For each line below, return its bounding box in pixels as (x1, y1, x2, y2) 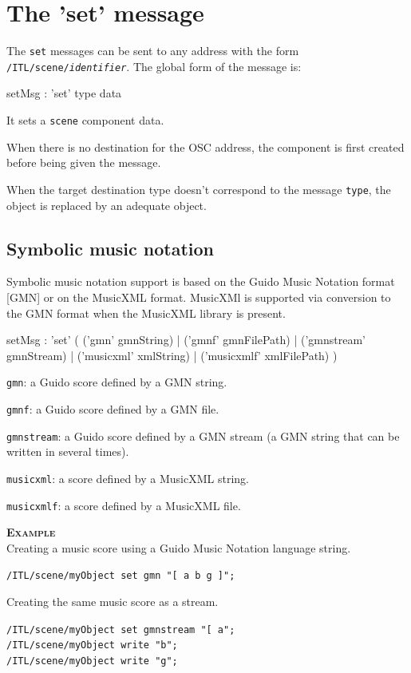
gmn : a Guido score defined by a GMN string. (6, 374, 227, 390)
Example (6, 524, 56, 540)
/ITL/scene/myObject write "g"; (6, 655, 178, 667)
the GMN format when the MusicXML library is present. (6, 304, 286, 321)
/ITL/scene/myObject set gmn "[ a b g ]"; (6, 570, 235, 582)
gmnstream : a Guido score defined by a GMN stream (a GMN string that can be (6, 427, 400, 444)
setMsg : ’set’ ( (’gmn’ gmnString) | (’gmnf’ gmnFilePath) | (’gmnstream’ (6, 331, 366, 348)
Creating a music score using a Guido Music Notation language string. (6, 539, 351, 556)
